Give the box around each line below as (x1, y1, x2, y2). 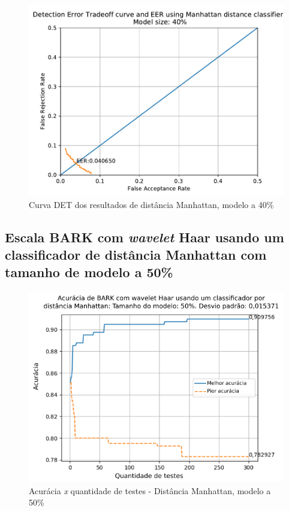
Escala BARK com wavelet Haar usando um (5, 227, 284, 246)
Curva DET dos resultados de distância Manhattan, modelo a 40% (29, 198, 274, 210)
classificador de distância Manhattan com (5, 245, 267, 263)
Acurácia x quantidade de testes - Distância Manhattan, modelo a (29, 484, 271, 497)
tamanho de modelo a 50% (5, 263, 173, 281)
